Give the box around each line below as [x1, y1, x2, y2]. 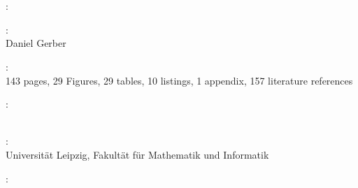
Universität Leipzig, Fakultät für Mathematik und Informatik [6, 147, 269, 161]
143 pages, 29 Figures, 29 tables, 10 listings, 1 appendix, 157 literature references [6, 73, 353, 87]
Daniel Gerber [6, 36, 66, 50]
